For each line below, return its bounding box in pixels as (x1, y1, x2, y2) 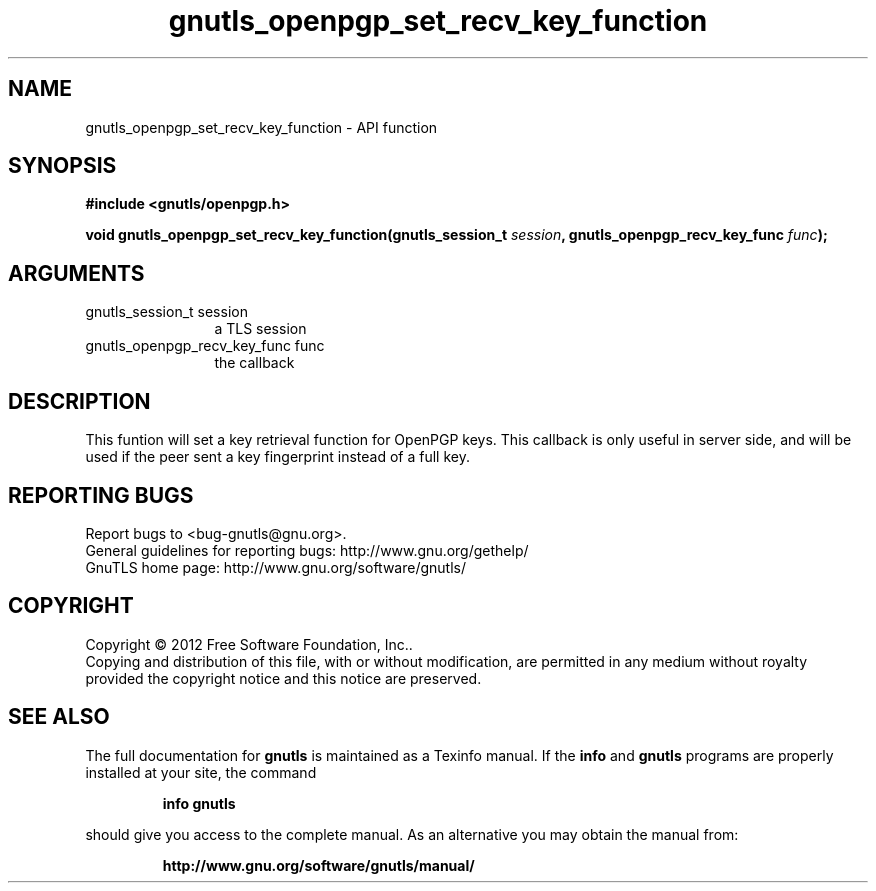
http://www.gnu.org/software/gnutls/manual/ (162, 856, 475, 874)
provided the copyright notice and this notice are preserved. (85, 669, 482, 687)
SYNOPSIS (8, 153, 117, 179)
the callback (214, 354, 295, 372)
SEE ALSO (8, 704, 110, 730)
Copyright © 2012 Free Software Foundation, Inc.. (85, 635, 413, 653)
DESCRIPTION (8, 388, 151, 414)
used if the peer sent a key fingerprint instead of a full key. (85, 448, 470, 466)
